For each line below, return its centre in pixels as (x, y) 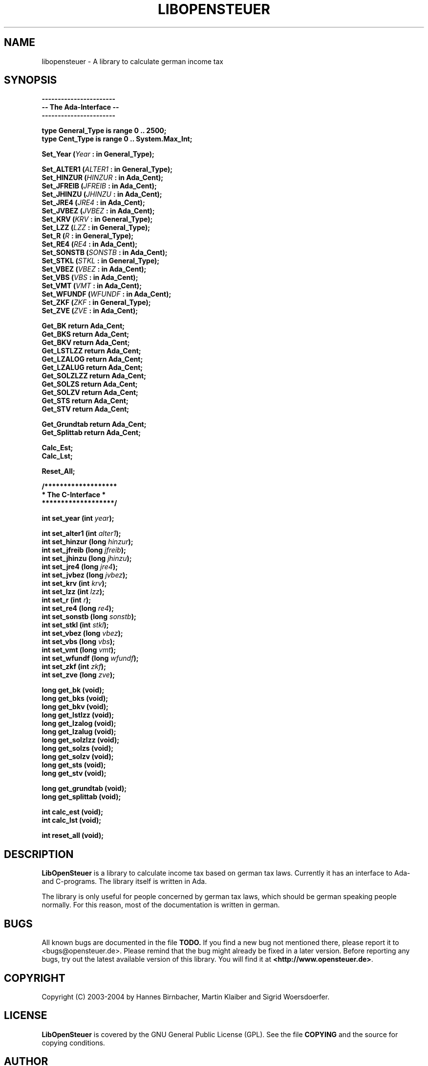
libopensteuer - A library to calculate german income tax (132, 61)
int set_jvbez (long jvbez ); (85, 575)
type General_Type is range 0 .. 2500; (104, 131)
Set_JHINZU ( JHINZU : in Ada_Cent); (102, 194)
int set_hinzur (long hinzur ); (87, 542)
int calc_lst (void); (72, 820)
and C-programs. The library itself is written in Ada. (124, 881)
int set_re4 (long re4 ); (78, 608)
